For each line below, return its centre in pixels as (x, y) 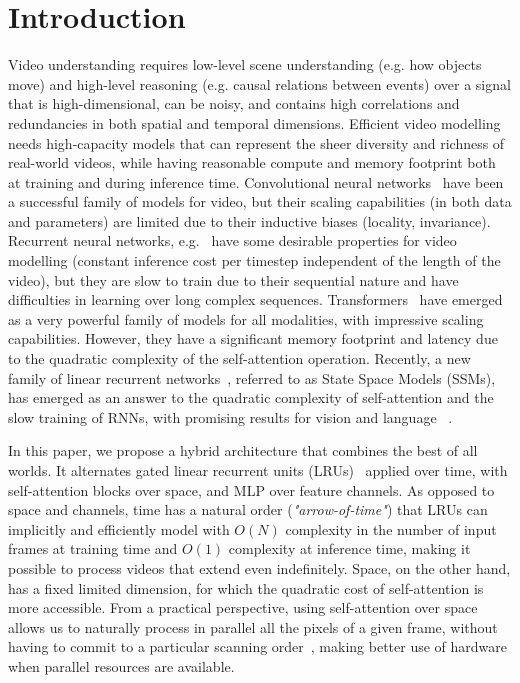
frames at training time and (93, 548)
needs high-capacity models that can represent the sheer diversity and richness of (256, 142)
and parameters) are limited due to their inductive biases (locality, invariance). (249, 220)
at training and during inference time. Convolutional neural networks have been (256, 181)
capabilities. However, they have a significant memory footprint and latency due (253, 338)
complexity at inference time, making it (349, 548)
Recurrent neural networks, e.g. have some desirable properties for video (232, 240)
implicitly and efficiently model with (119, 528)
